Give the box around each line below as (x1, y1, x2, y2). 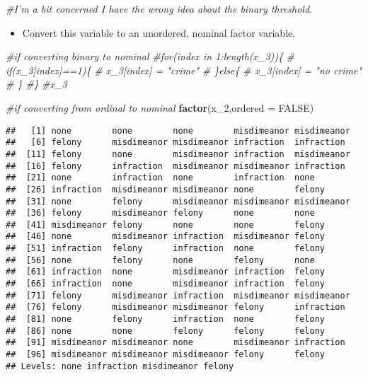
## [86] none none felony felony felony (6, 325, 326, 336)
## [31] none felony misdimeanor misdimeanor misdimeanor (6, 196, 350, 207)
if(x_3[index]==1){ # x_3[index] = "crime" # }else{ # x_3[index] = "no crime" (6, 62, 362, 77)
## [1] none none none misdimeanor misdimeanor (6, 125, 350, 136)
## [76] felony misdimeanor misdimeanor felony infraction (6, 302, 345, 313)
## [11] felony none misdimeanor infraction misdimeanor (6, 149, 350, 159)
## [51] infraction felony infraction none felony (6, 243, 326, 254)
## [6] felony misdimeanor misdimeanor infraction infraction (6, 137, 345, 148)
